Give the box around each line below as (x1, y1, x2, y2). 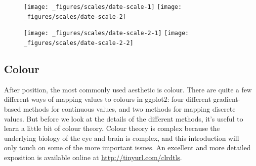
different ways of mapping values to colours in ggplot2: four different (4, 94, 211, 104)
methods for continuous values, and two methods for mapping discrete (23, 104, 236, 114)
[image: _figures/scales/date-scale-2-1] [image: (24, 30, 189, 37)
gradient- (213, 94, 241, 104)
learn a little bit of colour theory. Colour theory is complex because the (4, 123, 220, 133)
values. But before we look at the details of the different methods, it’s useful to (4, 113, 243, 124)
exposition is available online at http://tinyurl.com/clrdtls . (4, 152, 182, 162)
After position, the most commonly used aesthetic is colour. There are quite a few (4, 84, 252, 94)
